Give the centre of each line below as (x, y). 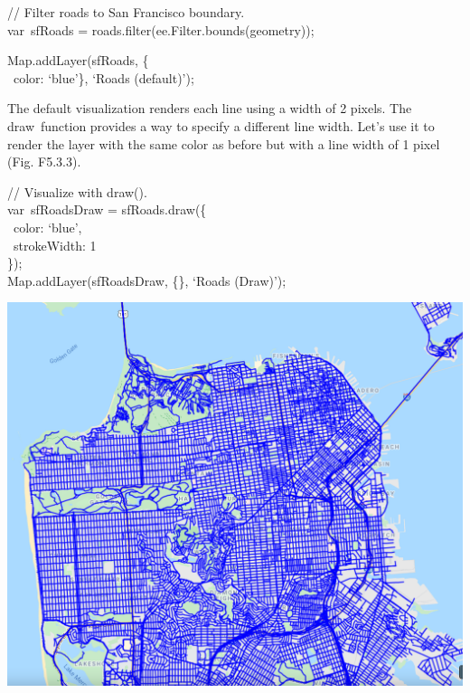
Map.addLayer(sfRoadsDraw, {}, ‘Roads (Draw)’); (147, 280)
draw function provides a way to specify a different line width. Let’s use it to (221, 125)
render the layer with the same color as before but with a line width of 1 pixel (224, 143)
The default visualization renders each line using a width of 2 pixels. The (210, 108)
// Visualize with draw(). (77, 191)
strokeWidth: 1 (55, 245)
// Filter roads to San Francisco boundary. (126, 12)
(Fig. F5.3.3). (44, 161)
